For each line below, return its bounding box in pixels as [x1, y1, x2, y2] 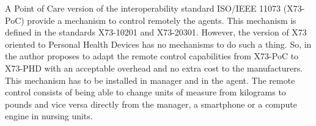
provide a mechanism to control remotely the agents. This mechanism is [27, 13, 296, 26]
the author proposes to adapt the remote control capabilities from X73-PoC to [5, 50, 299, 62]
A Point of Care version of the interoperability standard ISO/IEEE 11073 [5, 2, 281, 14]
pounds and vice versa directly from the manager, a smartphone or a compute [5, 97, 298, 110]
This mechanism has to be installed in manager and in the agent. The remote [5, 73, 295, 86]
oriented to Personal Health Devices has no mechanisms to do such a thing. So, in [5, 37, 312, 50]
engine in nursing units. [5, 109, 93, 122]
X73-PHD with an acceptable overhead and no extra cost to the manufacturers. [5, 61, 303, 74]
